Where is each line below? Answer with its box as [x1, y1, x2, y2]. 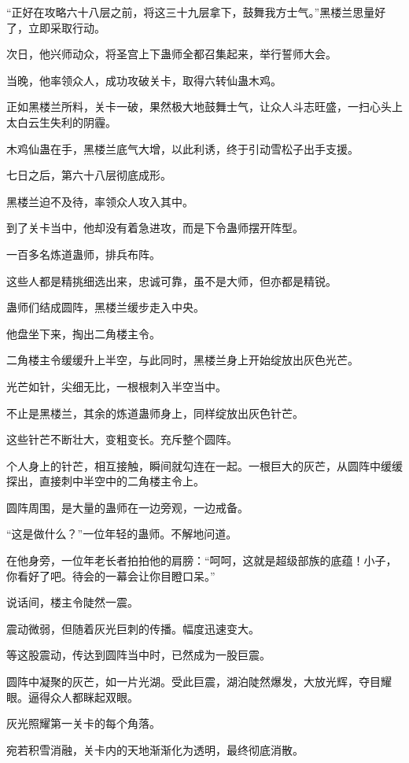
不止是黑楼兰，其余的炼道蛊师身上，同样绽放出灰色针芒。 [6, 404, 304, 421]
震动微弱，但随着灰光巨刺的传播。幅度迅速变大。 [6, 620, 260, 636]
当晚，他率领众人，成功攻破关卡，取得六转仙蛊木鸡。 [6, 72, 282, 88]
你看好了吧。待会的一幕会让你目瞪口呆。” [6, 567, 216, 584]
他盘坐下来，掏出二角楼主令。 [6, 325, 160, 341]
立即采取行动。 [28, 19, 105, 35]
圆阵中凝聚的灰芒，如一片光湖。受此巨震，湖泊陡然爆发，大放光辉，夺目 [6, 673, 381, 690]
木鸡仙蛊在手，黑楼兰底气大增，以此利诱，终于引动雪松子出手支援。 [6, 140, 359, 157]
